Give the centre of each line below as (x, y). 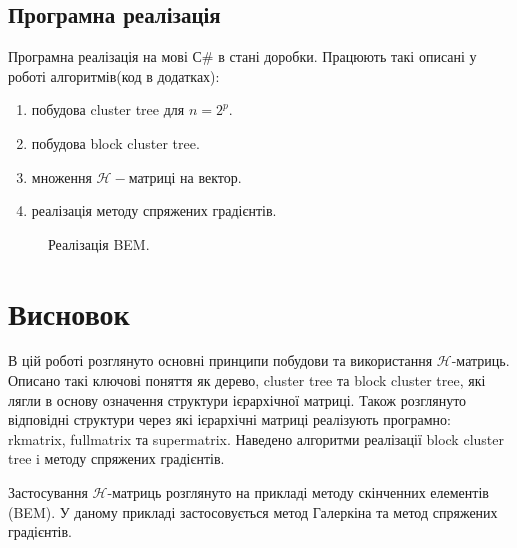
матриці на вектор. (185, 176)
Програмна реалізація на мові (98, 56)
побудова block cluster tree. (115, 142)
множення (61, 176)
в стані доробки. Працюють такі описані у (347, 56)
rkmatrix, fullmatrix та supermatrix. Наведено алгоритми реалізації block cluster (256, 438)
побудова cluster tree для (108, 109)
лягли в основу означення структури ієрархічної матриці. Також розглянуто (237, 399)
